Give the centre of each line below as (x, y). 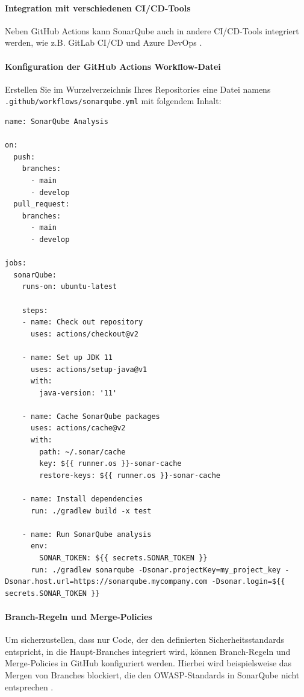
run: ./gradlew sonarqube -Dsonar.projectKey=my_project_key (156, 570)
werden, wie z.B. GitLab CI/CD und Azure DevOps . (104, 42)
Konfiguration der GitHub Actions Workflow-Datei (113, 66)
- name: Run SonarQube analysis (87, 534)
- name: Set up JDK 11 (67, 357)
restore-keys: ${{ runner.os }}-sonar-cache (130, 475)
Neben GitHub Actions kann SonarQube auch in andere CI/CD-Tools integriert (152, 30)
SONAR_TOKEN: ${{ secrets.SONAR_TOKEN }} (123, 558)
